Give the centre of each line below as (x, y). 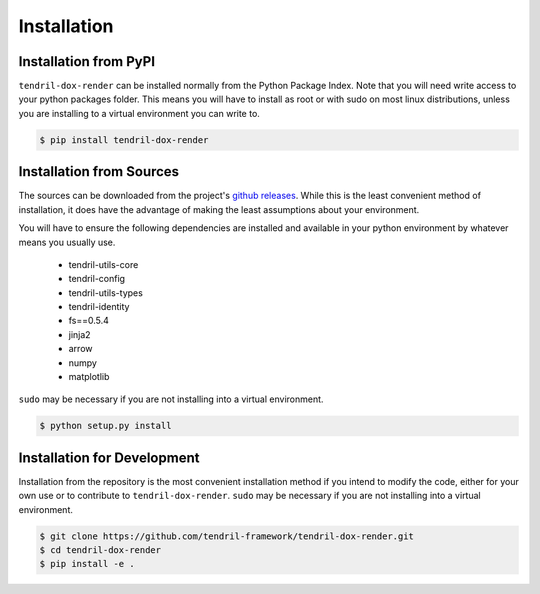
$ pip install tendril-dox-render (124, 139)
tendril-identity (99, 307)
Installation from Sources (99, 171)
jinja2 (79, 334)
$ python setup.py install (105, 426)
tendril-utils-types (106, 292)
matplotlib (89, 377)
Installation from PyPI (86, 61)
